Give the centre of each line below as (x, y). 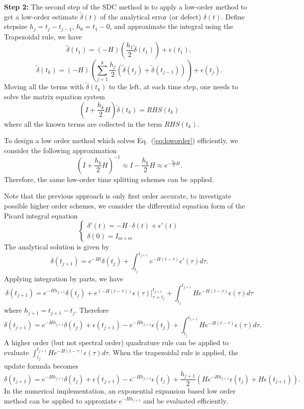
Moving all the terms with (44, 87)
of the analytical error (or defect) (151, 16)
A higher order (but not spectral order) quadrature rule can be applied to (116, 342)
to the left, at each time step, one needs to (173, 87)
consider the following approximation (60, 150)
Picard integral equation (41, 215)
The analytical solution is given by (57, 247)
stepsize (16, 26)
